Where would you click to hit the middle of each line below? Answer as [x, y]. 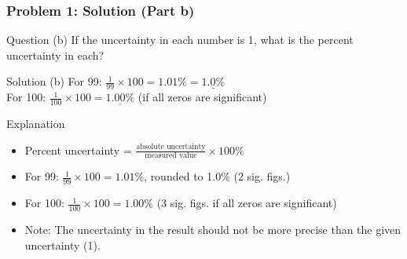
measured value [171, 156]
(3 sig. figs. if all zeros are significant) [247, 203]
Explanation [36, 124]
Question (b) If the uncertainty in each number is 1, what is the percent [180, 40]
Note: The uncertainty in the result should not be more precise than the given [213, 230]
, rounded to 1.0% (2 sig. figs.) [217, 176]
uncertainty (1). [62, 244]
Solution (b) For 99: [54, 81]
